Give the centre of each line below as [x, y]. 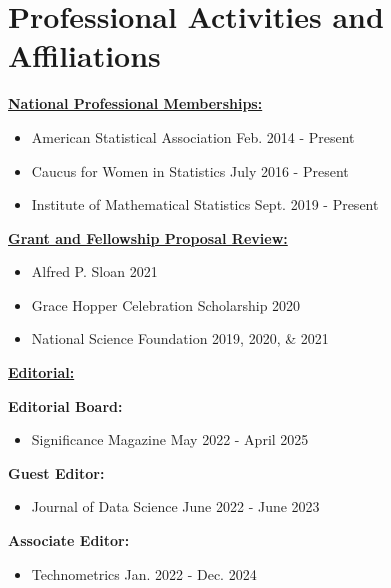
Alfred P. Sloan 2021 [94, 271]
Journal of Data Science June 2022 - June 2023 [175, 506]
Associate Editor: [69, 540]
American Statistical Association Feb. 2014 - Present [193, 136]
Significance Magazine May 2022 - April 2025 [170, 439]
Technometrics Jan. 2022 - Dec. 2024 [144, 573]
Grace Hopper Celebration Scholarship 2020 [166, 304]
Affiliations [84, 55]
